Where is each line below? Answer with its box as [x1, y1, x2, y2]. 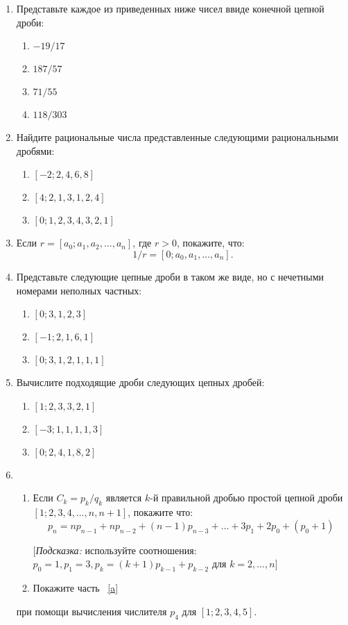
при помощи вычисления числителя [16, 603, 167, 618]
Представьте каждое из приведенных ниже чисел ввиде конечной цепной [16, 1, 324, 15]
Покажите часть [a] [33, 581, 119, 595]
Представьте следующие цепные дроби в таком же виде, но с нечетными [16, 269, 324, 283]
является [105, 490, 142, 505]
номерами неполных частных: [16, 283, 142, 297]
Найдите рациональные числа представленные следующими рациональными [16, 130, 339, 144]
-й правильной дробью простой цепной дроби [150, 490, 343, 505]
